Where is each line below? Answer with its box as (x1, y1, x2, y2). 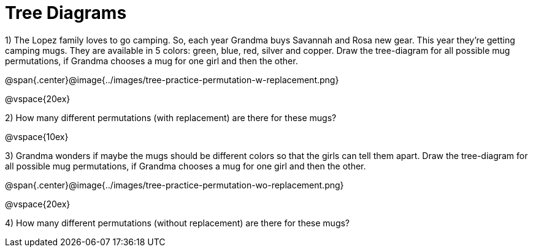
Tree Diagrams (5, 2, 127, 23)
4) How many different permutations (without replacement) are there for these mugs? (5, 217, 350, 228)
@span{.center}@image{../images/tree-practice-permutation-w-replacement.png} (5, 74, 339, 85)
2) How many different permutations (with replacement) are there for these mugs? (5, 112, 337, 123)
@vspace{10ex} (5, 131, 69, 142)
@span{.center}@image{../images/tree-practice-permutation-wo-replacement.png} (5, 179, 344, 190)
